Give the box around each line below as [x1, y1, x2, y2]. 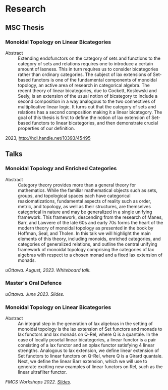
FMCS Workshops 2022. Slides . [5, 379, 72, 385]
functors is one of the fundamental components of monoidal [32, 76, 157, 83]
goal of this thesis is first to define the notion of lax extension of [18, 114, 150, 121]
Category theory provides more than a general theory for [18, 182, 136, 188]
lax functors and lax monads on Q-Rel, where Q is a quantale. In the [18, 331, 158, 337]
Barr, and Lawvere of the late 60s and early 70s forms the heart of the [18, 219, 163, 225]
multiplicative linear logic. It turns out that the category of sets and [18, 103, 156, 109]
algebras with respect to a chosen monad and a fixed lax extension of [18, 252, 163, 258]
